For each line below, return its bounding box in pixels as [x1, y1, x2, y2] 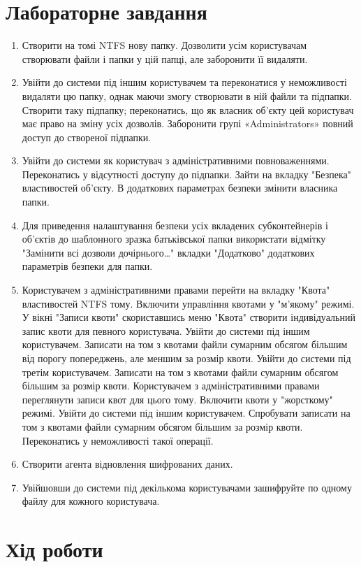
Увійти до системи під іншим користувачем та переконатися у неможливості [22, 75, 347, 89]
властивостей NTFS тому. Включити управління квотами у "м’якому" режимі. [22, 296, 355, 310]
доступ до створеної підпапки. [22, 129, 152, 144]
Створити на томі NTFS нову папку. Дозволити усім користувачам [22, 38, 307, 52]
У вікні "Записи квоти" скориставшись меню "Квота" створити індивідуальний [22, 310, 355, 324]
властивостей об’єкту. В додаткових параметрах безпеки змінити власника [22, 180, 338, 195]
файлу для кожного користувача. [22, 494, 160, 508]
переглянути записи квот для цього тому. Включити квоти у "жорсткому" [22, 392, 333, 406]
